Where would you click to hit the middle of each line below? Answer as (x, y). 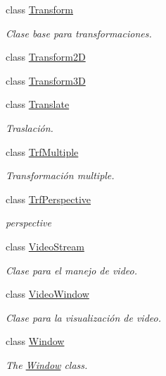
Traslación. (30, 127)
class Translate (38, 104)
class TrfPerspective (49, 199)
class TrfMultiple (42, 151)
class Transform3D (46, 80)
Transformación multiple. (60, 175)
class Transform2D (46, 57)
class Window (35, 341)
